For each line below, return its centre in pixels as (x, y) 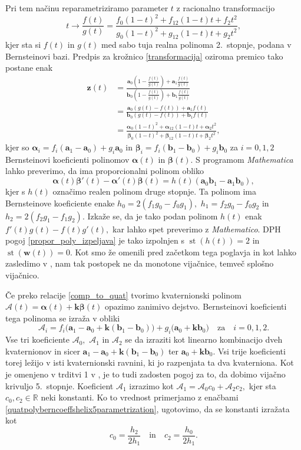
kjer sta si (23, 45)
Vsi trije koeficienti (252, 351)
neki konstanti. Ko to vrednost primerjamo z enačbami (140, 397)
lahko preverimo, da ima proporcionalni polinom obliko (105, 171)
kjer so (17, 147)
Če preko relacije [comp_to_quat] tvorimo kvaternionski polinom (123, 295)
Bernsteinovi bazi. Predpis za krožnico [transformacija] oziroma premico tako (144, 56)
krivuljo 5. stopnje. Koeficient (59, 385)
